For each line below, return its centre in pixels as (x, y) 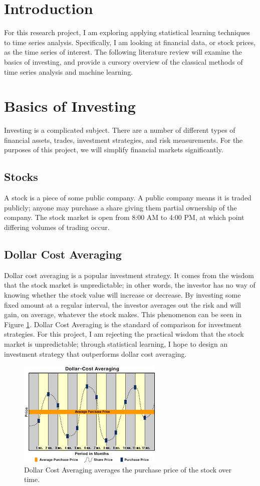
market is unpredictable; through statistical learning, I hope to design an (116, 343)
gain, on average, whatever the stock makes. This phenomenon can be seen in (123, 314)
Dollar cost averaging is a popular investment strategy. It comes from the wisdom (129, 275)
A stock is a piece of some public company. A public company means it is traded (128, 198)
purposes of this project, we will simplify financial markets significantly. (114, 150)
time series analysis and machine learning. (69, 71)
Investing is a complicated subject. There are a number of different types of (120, 130)
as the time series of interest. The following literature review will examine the (123, 52)
